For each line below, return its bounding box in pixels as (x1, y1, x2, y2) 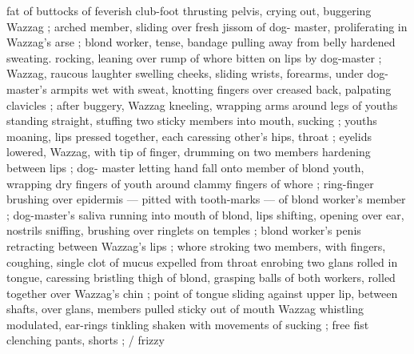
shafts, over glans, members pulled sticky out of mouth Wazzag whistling (6, 300, 364, 317)
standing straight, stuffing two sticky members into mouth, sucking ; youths (6, 112, 377, 129)
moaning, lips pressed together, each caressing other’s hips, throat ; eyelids (6, 127, 372, 144)
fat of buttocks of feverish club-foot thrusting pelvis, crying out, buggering (6, 2, 372, 18)
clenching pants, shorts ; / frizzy (6, 332, 165, 348)
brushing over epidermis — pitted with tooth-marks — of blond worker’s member (6, 191, 406, 207)
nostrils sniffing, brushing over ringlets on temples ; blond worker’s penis (6, 222, 361, 239)
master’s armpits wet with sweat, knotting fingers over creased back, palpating (6, 80, 392, 97)
